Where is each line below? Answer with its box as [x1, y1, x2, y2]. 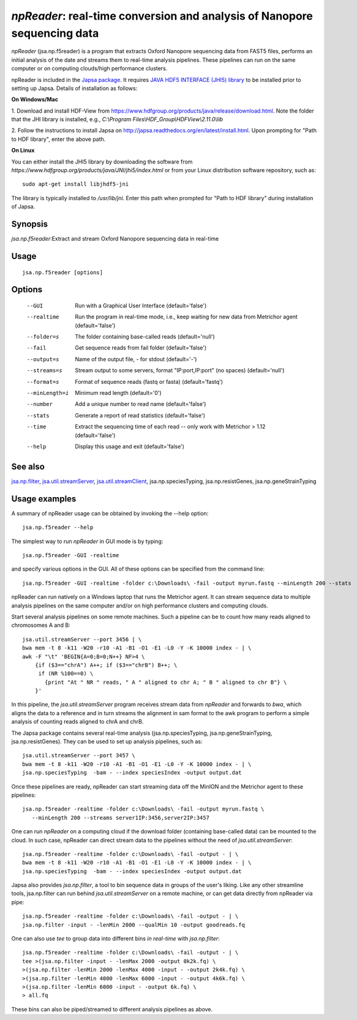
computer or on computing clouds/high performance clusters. [11, 65, 168, 72]
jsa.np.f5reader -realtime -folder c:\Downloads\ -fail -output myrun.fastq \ [22, 806, 265, 812]
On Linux [11, 147, 35, 154]
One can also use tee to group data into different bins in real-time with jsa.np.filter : [11, 935, 220, 942]
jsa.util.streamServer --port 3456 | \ [22, 636, 142, 643]
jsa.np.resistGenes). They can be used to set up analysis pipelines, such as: [11, 738, 203, 745]
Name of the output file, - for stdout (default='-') [75, 355, 197, 362]
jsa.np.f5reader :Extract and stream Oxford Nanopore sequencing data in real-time [11, 235, 219, 242]
